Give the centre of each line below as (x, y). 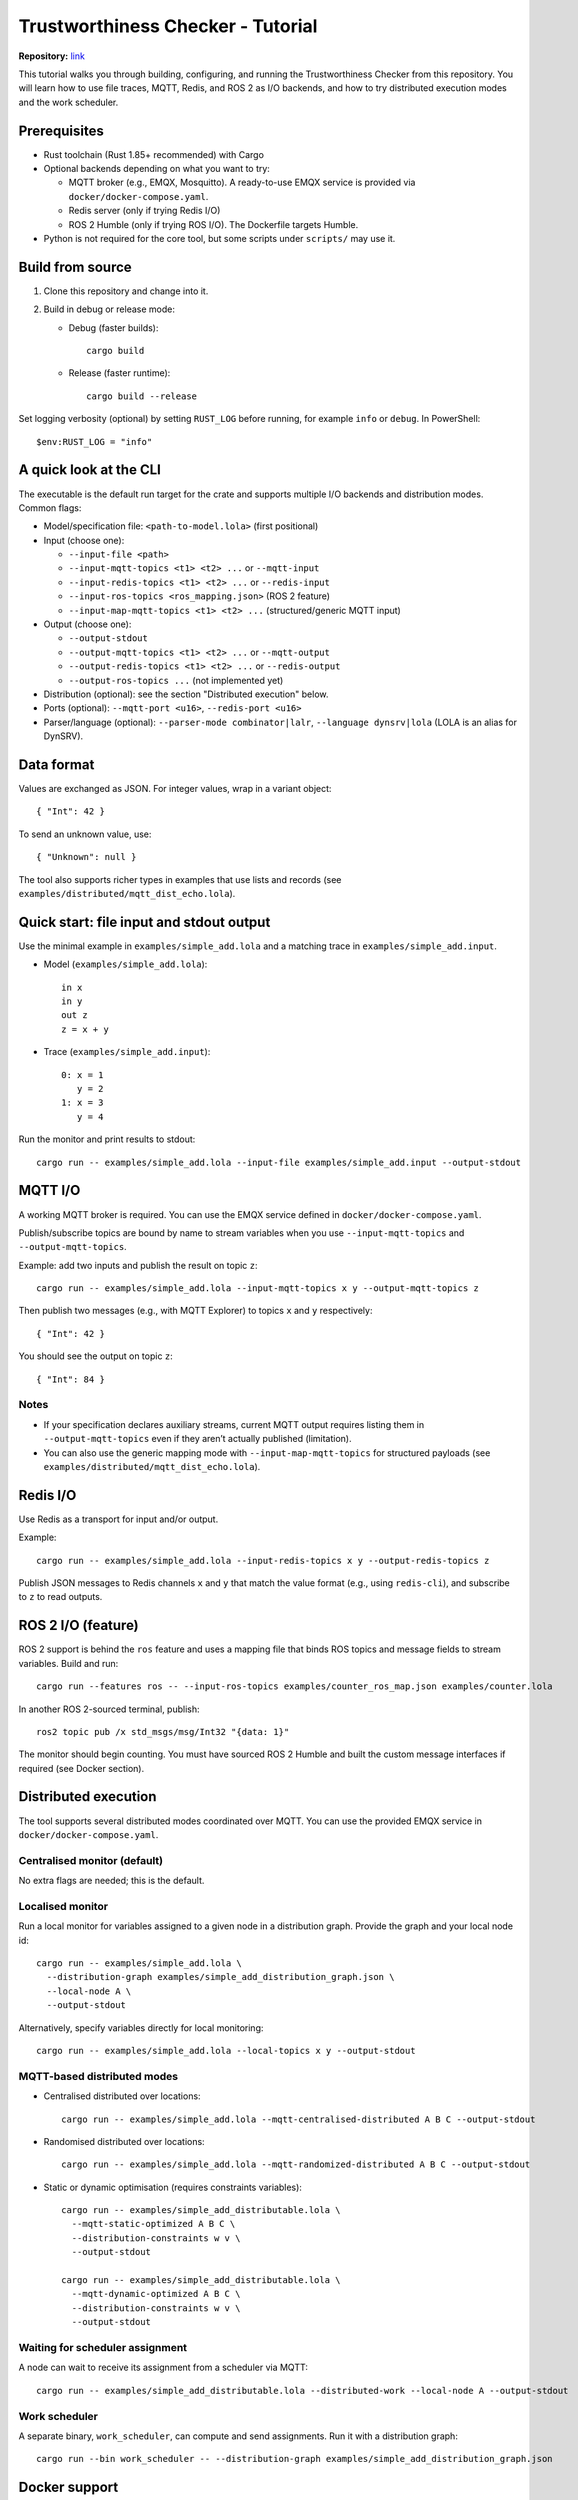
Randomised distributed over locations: (124, 2141)
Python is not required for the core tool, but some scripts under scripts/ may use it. (219, 238)
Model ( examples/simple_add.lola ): (125, 964)
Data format (56, 764)
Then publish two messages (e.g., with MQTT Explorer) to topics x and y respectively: (195, 1311)
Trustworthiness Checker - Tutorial (168, 26)
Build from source (75, 266)
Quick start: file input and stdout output (144, 921)
